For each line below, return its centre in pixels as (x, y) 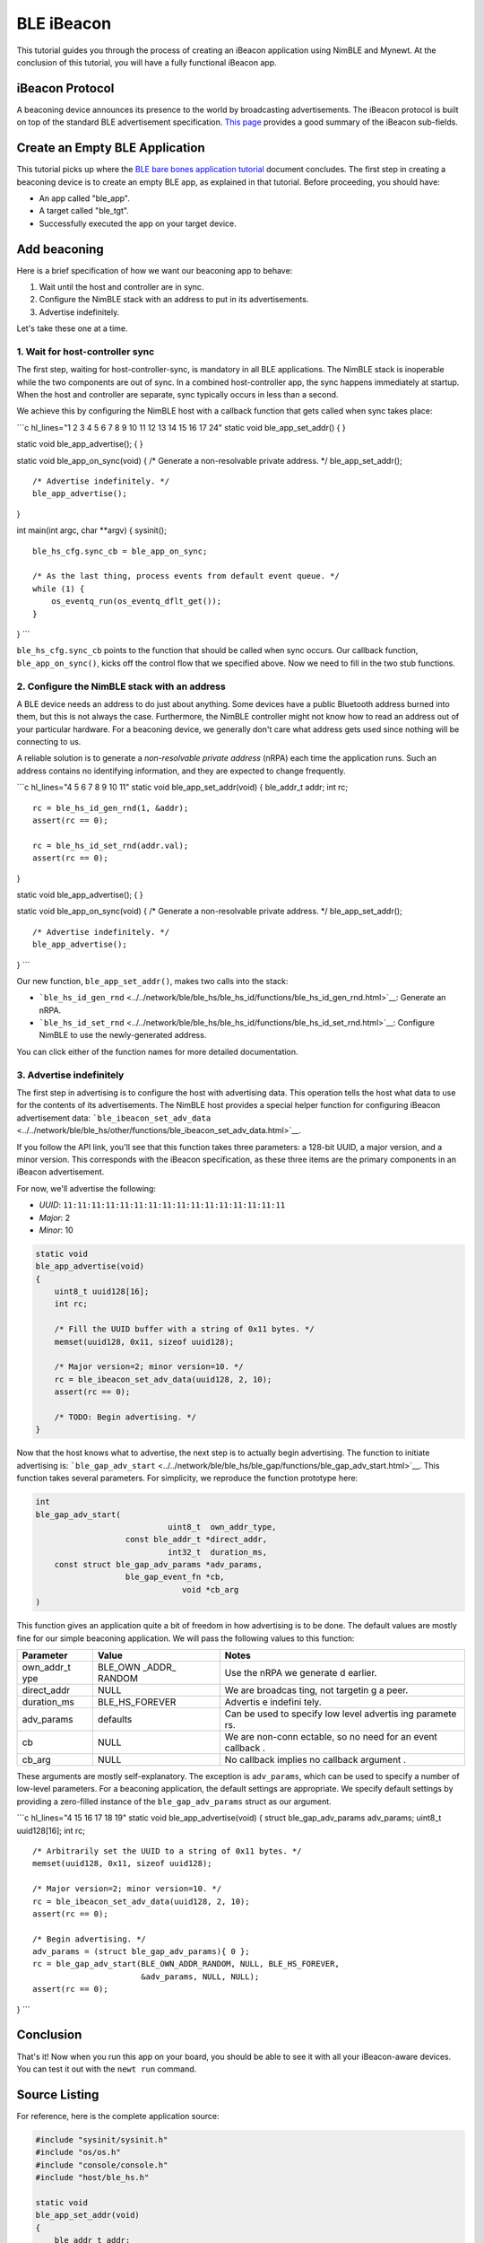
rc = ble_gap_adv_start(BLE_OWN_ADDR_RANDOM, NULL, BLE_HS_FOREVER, (186, 1964)
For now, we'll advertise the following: (86, 1188)
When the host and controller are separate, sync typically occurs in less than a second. (177, 395)
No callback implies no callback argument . (315, 1760)
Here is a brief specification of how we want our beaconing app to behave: (155, 270)
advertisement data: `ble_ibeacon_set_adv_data (114, 1118)
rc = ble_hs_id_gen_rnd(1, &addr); (111, 808)
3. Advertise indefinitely (70, 1075)
